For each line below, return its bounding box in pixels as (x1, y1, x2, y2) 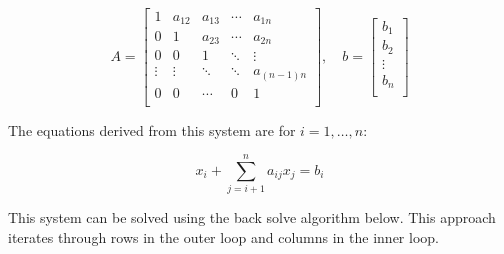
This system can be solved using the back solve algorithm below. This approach (8, 207, 496, 228)
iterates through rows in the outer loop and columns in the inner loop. (8, 226, 439, 247)
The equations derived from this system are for (8, 119, 296, 140)
